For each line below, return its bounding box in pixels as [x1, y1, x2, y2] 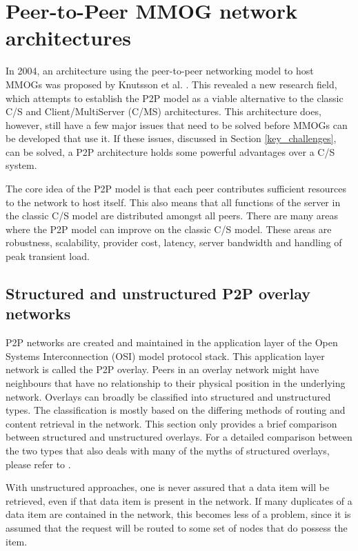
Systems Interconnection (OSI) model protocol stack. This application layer [6, 348, 325, 363]
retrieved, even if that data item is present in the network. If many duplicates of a [6, 493, 352, 508]
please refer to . [6, 457, 71, 471]
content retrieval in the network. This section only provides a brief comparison [6, 416, 337, 430]
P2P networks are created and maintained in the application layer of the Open [6, 335, 338, 350]
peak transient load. [6, 249, 90, 263]
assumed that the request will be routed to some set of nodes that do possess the [6, 520, 348, 534]
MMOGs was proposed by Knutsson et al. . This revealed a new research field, [6, 77, 337, 91]
